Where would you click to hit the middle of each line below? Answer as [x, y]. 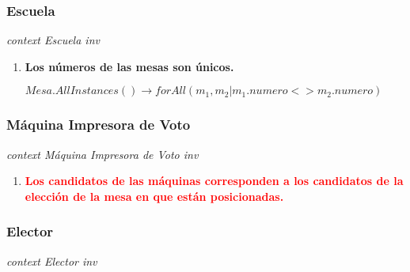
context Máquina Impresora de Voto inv [102, 154]
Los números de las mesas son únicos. [129, 66]
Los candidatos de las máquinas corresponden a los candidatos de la [214, 181]
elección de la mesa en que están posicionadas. [154, 196]
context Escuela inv [53, 40]
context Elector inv [52, 261]
